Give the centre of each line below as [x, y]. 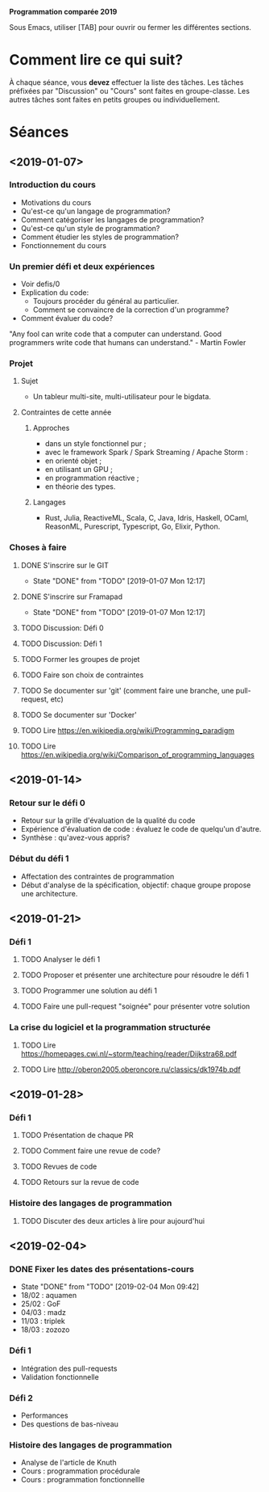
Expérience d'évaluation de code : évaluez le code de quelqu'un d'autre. [141, 829]
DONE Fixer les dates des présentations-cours [102, 1269]
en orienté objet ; [73, 461]
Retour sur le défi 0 [47, 803]
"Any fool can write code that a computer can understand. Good [116, 334]
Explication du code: [55, 293]
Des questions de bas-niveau [70, 1424]
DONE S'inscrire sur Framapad [72, 596]
